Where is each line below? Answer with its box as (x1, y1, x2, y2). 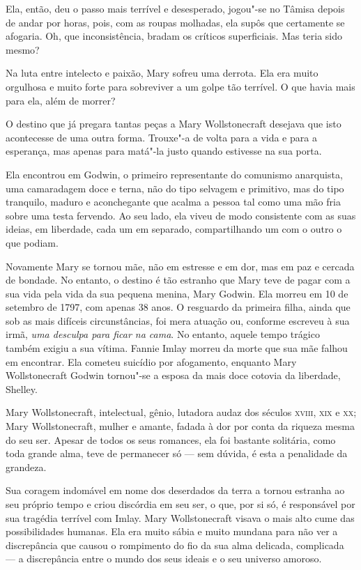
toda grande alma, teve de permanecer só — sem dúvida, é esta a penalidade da (6, 446, 348, 461)
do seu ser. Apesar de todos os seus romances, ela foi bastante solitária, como (6, 432, 336, 447)
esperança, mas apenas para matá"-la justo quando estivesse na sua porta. (6, 144, 322, 158)
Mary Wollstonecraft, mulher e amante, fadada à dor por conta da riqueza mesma (6, 419, 355, 433)
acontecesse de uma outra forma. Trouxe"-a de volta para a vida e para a (6, 130, 317, 144)
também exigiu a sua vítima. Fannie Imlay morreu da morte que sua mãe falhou (6, 341, 348, 355)
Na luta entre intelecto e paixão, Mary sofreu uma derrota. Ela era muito (6, 66, 318, 80)
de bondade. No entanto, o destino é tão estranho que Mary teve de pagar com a (6, 272, 351, 287)
